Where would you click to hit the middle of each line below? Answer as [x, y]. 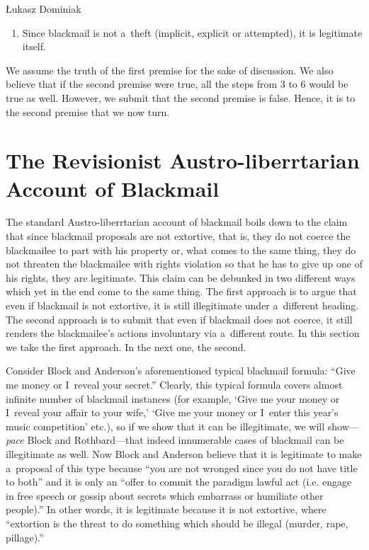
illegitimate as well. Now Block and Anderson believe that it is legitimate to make [184, 453]
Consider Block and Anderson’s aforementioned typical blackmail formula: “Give [181, 371]
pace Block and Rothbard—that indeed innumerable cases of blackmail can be [175, 440]
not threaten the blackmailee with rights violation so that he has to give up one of [184, 264]
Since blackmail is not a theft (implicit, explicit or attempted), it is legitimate [192, 32]
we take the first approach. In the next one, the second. [126, 346]
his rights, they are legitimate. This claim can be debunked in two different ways [181, 277]
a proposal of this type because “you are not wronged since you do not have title [182, 468]
